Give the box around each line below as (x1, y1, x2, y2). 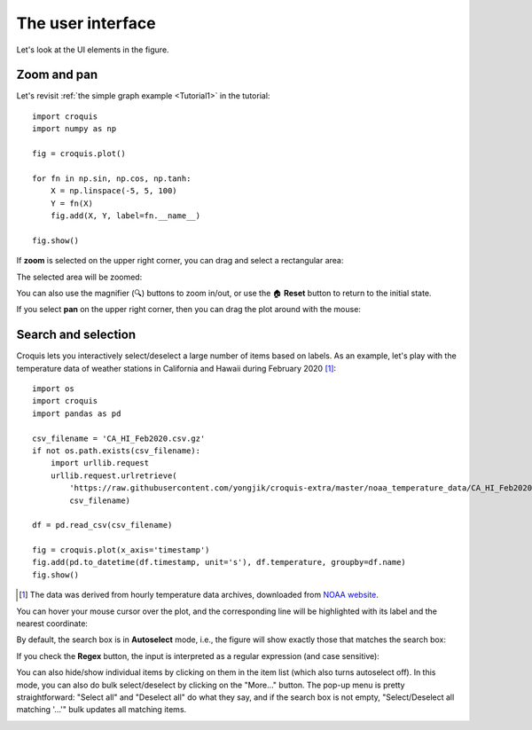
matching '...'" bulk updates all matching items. (16, 704, 187, 715)
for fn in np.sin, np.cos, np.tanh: (32, 173, 192, 184)
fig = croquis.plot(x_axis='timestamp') (32, 546, 210, 555)
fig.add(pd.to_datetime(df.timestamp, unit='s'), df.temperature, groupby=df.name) (32, 557, 407, 568)
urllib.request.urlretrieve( (50, 470, 177, 481)
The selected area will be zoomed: (16, 271, 143, 282)
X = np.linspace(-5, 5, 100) (50, 186, 177, 196)
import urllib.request (50, 458, 150, 468)
